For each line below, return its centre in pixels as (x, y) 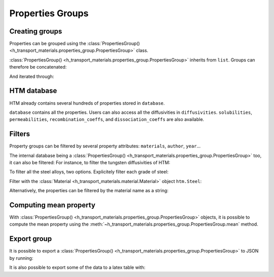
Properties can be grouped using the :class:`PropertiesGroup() (75, 44)
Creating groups (36, 31)
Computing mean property (53, 205)
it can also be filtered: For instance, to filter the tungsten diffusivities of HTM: (90, 162)
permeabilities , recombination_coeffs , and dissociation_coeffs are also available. (107, 119)
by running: (21, 258)
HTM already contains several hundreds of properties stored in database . (87, 103)
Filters (20, 134)
